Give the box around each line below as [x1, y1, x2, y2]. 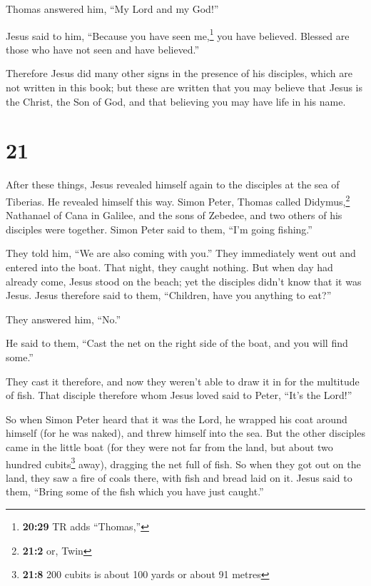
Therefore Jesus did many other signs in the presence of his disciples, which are [6, 66, 352, 81]
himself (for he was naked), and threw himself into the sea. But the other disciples [6, 425, 365, 440]
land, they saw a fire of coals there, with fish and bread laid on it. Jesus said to [6, 470, 352, 485]
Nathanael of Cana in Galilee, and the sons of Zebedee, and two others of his [6, 208, 342, 223]
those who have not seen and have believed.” [6, 41, 200, 56]
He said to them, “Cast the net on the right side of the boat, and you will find [6, 335, 348, 350]
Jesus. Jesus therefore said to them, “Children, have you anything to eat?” [6, 288, 332, 303]
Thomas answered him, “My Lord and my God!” [6, 1, 219, 16]
